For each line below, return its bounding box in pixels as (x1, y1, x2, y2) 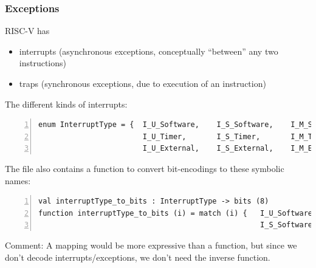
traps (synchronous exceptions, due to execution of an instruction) (19, 77, 266, 89)
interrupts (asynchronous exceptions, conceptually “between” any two (19, 44, 278, 57)
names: (5, 174, 31, 187)
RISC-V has (5, 24, 50, 37)
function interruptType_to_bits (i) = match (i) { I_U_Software (38, 208, 313, 218)
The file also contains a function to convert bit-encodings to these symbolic (5, 162, 284, 174)
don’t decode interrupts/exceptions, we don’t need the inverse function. (5, 250, 270, 263)
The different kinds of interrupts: (5, 97, 128, 110)
